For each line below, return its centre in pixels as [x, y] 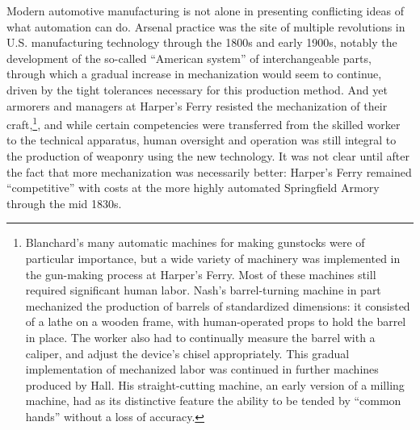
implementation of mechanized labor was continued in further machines [202, 369]
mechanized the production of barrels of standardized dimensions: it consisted [218, 305]
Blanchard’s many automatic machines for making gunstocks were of [195, 242]
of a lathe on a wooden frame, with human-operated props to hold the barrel [216, 321]
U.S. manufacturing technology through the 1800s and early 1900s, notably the [202, 42]
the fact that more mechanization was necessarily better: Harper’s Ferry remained [209, 171]
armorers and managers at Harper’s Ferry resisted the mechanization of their [197, 105]
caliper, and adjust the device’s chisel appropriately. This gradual [187, 353]
